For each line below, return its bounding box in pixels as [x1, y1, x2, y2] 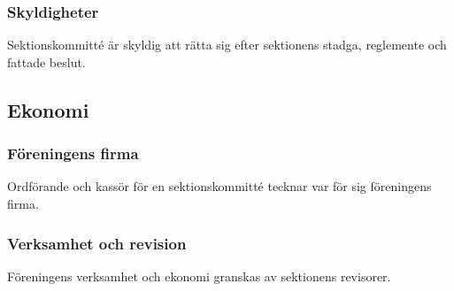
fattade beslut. [7, 52, 86, 71]
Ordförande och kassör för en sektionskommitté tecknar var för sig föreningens [7, 177, 432, 195]
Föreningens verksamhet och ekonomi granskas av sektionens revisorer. [7, 266, 391, 285]
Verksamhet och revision [7, 232, 187, 254]
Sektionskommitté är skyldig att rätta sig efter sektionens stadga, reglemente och [7, 35, 447, 54]
